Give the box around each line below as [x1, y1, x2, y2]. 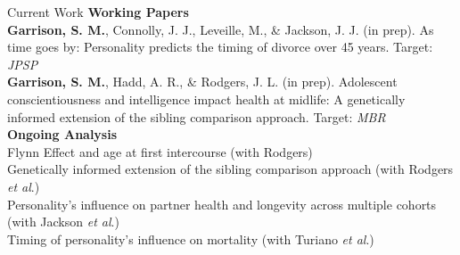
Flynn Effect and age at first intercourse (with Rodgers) [7, 142, 313, 160]
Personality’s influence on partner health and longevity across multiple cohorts [7, 194, 437, 213]
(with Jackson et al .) [7, 212, 119, 231]
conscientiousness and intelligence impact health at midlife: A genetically [7, 89, 406, 108]
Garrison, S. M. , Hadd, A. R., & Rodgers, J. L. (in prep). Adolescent [7, 72, 398, 91]
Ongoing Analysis [7, 125, 118, 144]
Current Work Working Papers [7, 3, 189, 21]
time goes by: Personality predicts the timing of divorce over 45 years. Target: [7, 37, 433, 56]
